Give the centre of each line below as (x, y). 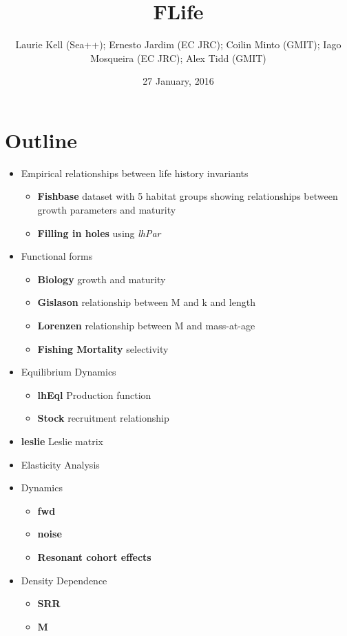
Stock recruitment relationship (103, 418)
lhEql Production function (94, 394)
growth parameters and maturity (107, 210)
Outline (41, 140)
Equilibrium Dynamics (69, 372)
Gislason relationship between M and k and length (146, 302)
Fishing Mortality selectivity (103, 348)
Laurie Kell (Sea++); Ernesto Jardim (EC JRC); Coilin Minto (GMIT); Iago (178, 44)
